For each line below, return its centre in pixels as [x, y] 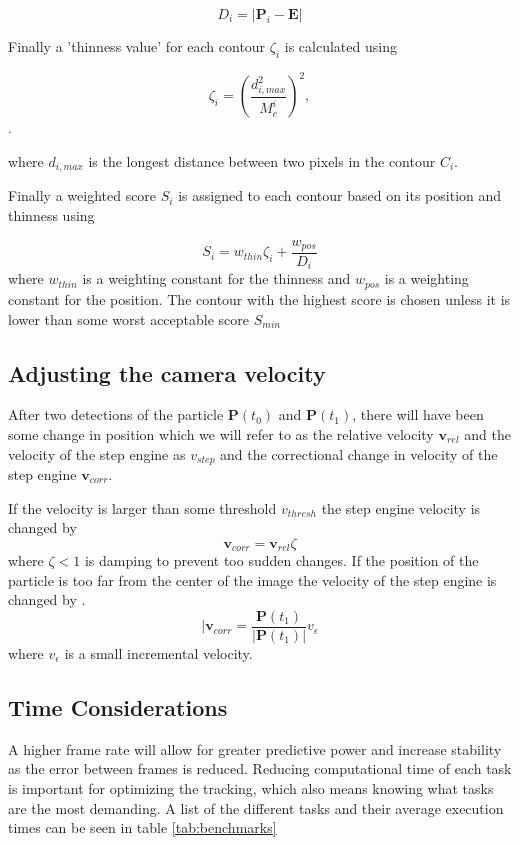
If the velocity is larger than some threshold [142, 507]
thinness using [51, 214]
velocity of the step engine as [97, 453]
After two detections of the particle [116, 414]
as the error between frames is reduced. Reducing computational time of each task [260, 768]
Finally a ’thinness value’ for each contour [137, 46]
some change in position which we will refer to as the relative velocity [221, 433]
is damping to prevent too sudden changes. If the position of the [281, 560]
